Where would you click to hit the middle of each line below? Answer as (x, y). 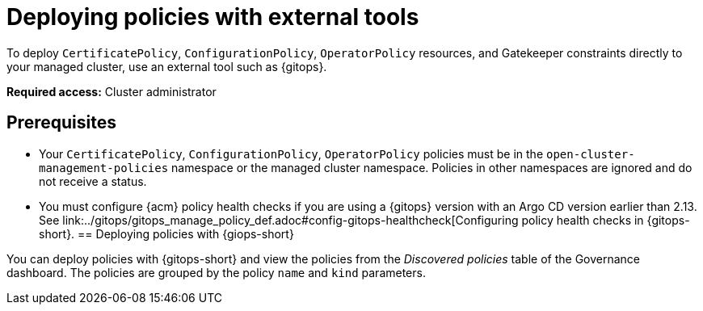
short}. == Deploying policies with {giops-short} (166, 233)
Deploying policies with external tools (213, 17)
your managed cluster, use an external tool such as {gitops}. (167, 66)
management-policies (104, 168)
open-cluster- (591, 154)
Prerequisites (61, 123)
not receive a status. (93, 181)
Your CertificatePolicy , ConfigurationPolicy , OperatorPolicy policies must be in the (291, 153)
